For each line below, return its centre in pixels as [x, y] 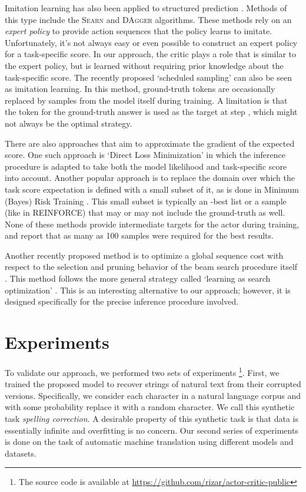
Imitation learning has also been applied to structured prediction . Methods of [146, 8]
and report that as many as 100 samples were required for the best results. [139, 235]
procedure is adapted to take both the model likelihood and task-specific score [146, 166]
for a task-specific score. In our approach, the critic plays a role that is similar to [150, 54]
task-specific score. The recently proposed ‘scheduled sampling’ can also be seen [148, 77]
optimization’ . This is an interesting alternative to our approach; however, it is [148, 290]
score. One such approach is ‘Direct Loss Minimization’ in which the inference [145, 155]
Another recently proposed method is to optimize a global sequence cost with [144, 255]
